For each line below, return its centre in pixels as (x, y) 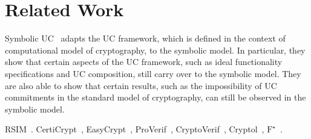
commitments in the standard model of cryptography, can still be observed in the (155, 97)
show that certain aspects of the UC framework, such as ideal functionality (144, 62)
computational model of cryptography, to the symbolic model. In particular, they (155, 50)
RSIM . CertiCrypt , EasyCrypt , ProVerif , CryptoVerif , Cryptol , (135, 129)
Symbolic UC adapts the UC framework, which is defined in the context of (145, 38)
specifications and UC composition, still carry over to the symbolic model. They (153, 73)
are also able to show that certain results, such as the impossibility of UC (141, 85)
